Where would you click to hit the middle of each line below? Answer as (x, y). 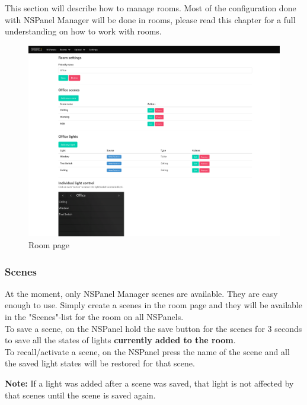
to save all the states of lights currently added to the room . (120, 340)
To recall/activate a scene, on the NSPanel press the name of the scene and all (147, 351)
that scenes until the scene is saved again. (80, 395)
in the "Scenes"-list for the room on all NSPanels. (94, 317)
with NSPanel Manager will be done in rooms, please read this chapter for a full (150, 19)
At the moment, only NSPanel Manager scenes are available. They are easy (141, 293)
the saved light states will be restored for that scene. (100, 363)
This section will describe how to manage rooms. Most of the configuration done (151, 8)
